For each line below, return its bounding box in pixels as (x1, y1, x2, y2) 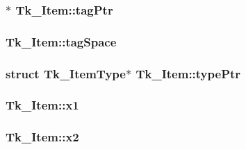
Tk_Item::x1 (6, 96, 79, 114)
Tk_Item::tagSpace (6, 33, 117, 50)
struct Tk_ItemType (6, 64, 126, 82)
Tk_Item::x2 (6, 128, 79, 146)
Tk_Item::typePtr (136, 64, 241, 82)
